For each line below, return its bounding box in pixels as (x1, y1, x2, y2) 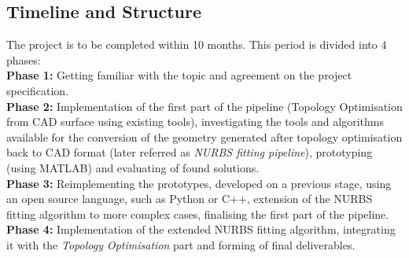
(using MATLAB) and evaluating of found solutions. (6, 159, 260, 175)
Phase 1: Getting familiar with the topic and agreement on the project (6, 67, 352, 83)
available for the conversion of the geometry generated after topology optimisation (6, 128, 403, 145)
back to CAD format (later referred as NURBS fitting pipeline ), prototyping (6, 144, 373, 160)
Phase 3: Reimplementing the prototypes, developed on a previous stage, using (6, 175, 392, 191)
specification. (6, 82, 69, 98)
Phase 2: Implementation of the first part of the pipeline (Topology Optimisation (6, 98, 403, 114)
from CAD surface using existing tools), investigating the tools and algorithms (6, 113, 384, 130)
